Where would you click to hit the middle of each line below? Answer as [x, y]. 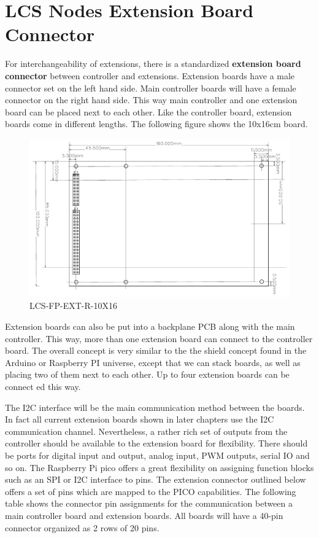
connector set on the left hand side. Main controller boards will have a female [151, 88]
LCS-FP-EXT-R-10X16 [73, 306]
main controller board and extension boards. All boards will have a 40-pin [144, 515]
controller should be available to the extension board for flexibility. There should [156, 443]
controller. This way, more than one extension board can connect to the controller [159, 338]
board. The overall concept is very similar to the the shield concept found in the [156, 350]
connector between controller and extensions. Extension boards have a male [150, 75]
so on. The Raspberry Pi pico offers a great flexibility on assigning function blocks [159, 467]
